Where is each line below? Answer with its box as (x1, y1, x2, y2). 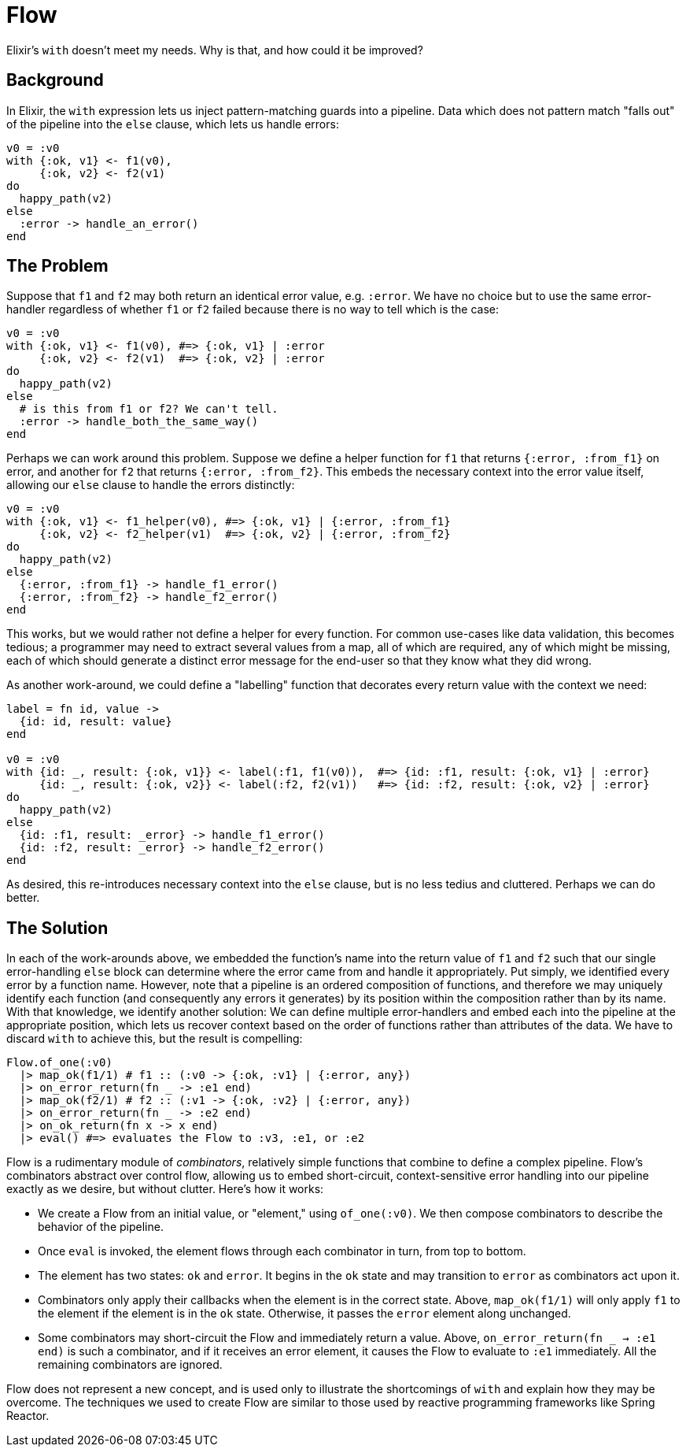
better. (6, 891, 40, 905)
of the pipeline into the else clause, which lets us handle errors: (6, 117, 339, 131)
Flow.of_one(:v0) (6, 1056, 112, 1069)
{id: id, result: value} (19, 715, 172, 728)
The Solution (6, 917, 109, 938)
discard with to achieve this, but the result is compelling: (6, 1032, 303, 1046)
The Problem (6, 256, 109, 276)
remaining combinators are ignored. (38, 1358, 223, 1372)
